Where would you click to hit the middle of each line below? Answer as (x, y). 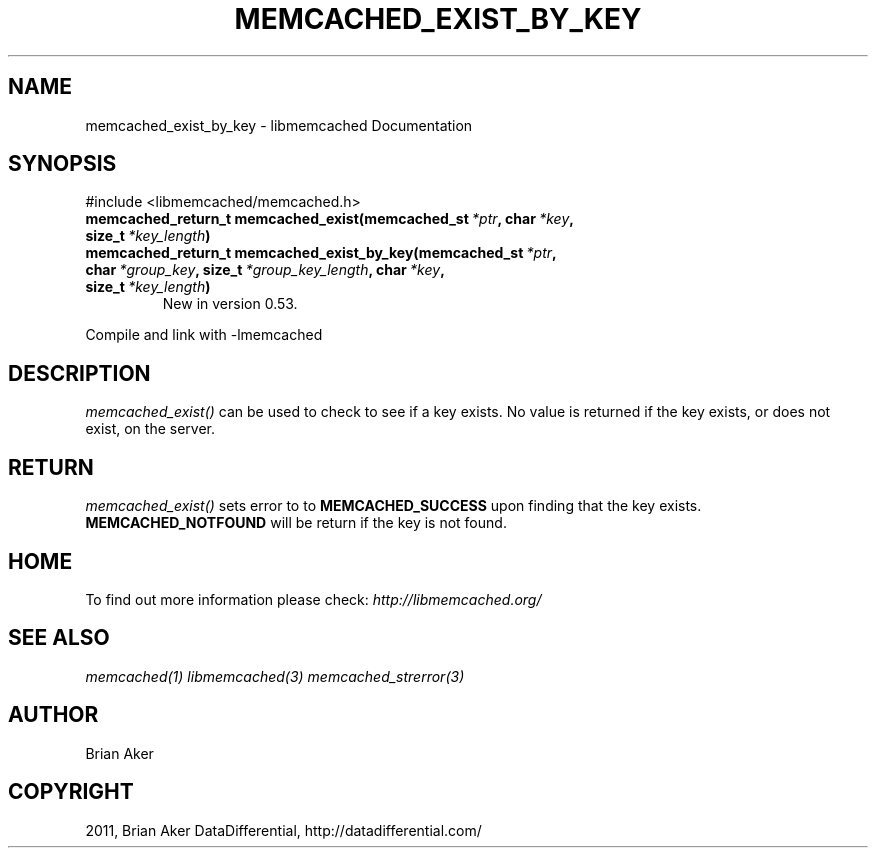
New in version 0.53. (230, 304)
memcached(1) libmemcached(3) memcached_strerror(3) (275, 676)
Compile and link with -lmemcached (204, 335)
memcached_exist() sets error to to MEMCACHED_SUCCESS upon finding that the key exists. (393, 506)
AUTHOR (53, 715)
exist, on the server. (150, 429)
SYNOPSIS (62, 164)
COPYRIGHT (71, 792)
